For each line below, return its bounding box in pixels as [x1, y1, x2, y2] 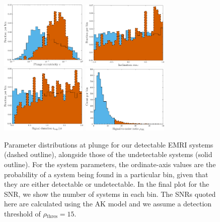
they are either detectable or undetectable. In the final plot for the [4, 179, 209, 189]
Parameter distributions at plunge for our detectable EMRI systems [4, 139, 213, 150]
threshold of [4, 208, 41, 218]
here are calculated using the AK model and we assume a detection [4, 198, 212, 209]
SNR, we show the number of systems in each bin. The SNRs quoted [4, 188, 216, 199]
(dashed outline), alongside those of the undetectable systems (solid [4, 149, 212, 160]
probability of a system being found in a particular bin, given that [4, 169, 208, 179]
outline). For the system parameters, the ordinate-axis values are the [4, 159, 216, 169]
